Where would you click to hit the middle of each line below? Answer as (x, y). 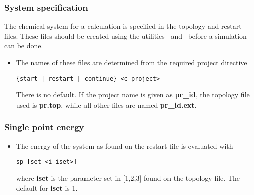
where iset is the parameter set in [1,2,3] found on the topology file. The (128, 178)
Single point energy (44, 127)
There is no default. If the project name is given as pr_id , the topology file (133, 95)
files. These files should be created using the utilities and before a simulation (125, 35)
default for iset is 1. (47, 188)
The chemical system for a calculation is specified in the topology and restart (123, 26)
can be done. (24, 45)
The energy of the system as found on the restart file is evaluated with (124, 145)
